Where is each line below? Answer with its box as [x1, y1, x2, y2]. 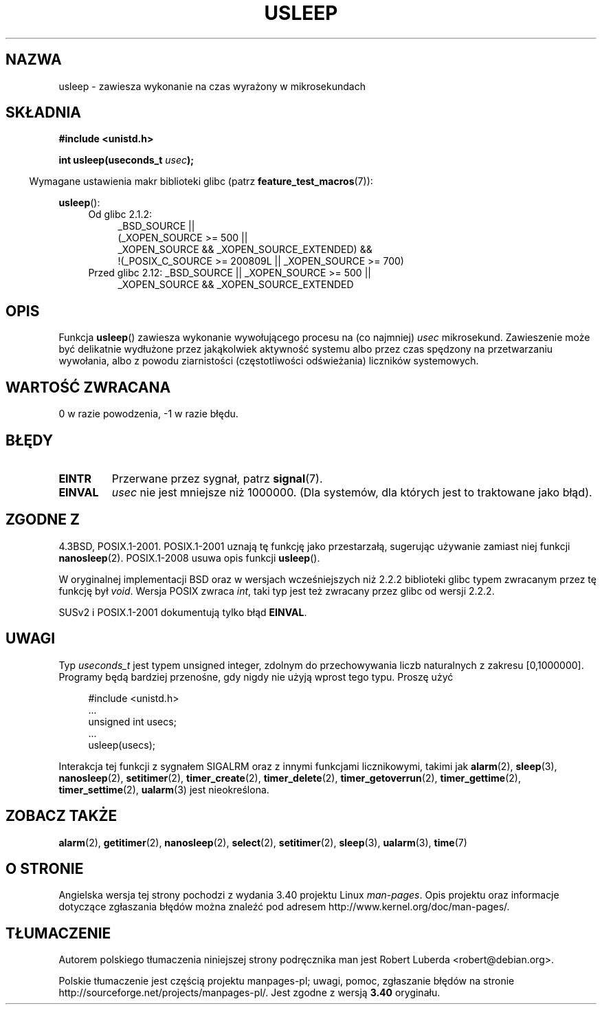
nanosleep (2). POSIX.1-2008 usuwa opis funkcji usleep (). [58, 551, 320, 564]
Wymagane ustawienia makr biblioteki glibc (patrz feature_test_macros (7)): [29, 175, 373, 188]
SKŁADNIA [5, 104, 81, 122]
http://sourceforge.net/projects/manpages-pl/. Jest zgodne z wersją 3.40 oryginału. [58, 987, 441, 999]
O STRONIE [5, 859, 84, 877]
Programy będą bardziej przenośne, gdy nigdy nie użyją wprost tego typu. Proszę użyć [58, 670, 454, 683]
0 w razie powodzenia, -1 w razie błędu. [58, 408, 238, 420]
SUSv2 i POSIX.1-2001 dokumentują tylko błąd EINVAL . [58, 606, 307, 618]
